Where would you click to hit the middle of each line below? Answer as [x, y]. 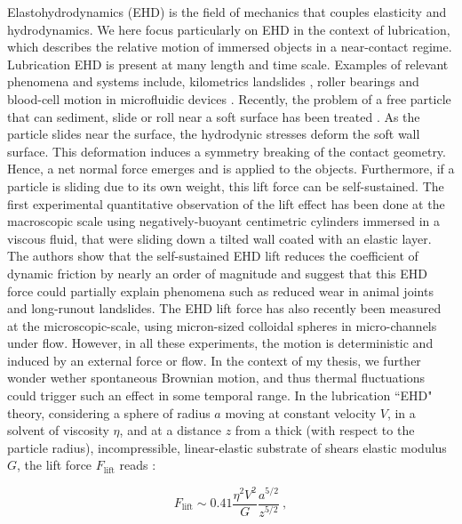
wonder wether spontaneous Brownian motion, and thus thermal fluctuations [216, 378]
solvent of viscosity [58, 430]
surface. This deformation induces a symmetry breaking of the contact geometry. [227, 151]
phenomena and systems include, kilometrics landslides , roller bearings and [213, 81]
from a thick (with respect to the [325, 430]
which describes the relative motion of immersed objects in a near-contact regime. [230, 47]
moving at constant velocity [301, 412]
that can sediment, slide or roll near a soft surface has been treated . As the [214, 116]
